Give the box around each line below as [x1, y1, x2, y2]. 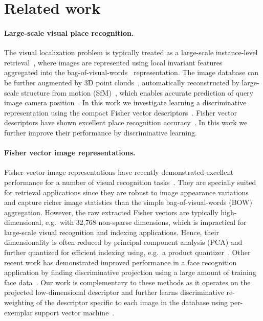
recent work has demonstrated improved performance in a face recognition [4, 257, 237, 267]
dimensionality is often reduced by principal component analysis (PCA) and [4, 237, 243, 247]
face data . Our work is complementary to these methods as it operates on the [4, 277, 251, 287]
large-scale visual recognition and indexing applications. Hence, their [4, 226, 219, 237]
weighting [4, 297, 34, 308]
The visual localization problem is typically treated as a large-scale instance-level [4, 47, 258, 58]
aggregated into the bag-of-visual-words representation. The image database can [4, 67, 259, 78]
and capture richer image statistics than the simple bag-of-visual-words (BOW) [4, 197, 252, 208]
